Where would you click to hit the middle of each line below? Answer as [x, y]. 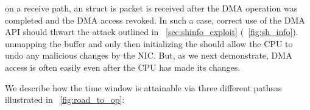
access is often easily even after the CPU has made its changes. [123, 67]
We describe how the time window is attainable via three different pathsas [143, 87]
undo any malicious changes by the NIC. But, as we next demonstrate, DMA [149, 55]
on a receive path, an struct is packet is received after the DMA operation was [151, 8]
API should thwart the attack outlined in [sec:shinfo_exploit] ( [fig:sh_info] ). [152, 32]
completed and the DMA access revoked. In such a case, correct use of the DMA [155, 20]
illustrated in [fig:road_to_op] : [65, 99]
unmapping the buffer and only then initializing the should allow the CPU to [149, 43]
